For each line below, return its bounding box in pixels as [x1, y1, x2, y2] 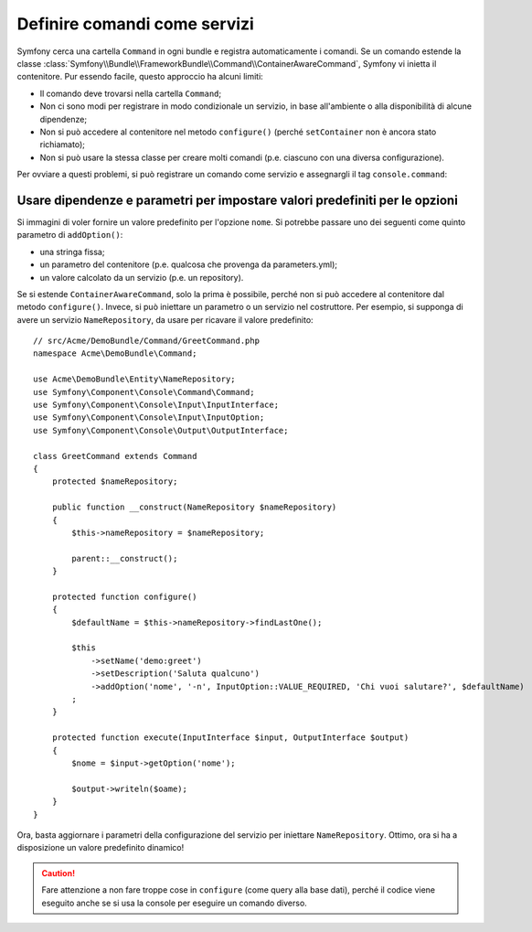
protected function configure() [51, 591, 197, 602]
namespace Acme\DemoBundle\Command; [33, 348, 197, 359]
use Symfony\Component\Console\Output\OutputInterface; [33, 425, 289, 435]
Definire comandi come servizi [16, 14, 255, 34]
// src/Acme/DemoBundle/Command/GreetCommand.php [33, 336, 261, 347]
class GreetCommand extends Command [33, 451, 197, 461]
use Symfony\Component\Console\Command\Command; [33, 387, 255, 397]
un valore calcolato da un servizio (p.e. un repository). [39, 272, 244, 283]
